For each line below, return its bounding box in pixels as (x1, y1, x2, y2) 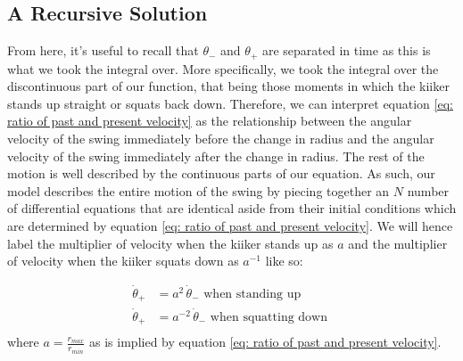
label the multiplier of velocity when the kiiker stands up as (7, 234, 334, 252)
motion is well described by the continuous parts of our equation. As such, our (7, 164, 435, 183)
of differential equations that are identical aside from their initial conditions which (7, 199, 457, 217)
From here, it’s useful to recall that (7, 41, 199, 60)
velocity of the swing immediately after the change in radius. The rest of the (7, 146, 425, 165)
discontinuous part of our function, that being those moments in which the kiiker (7, 77, 450, 95)
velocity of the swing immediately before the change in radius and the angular (7, 129, 434, 148)
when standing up (203, 288, 302, 301)
